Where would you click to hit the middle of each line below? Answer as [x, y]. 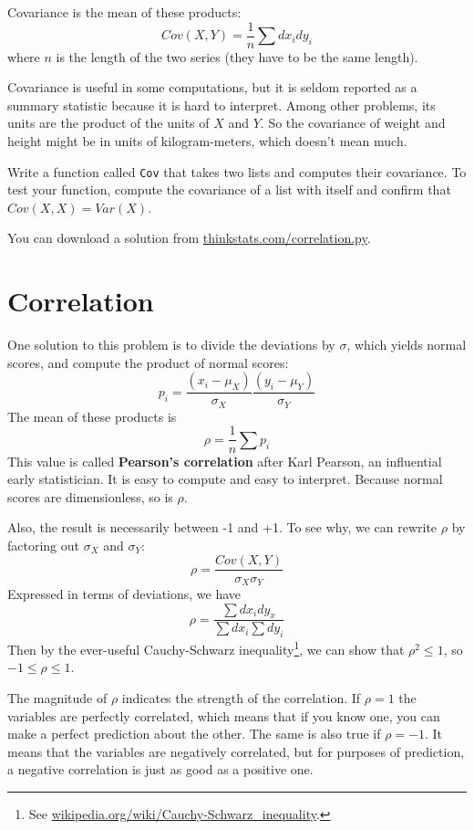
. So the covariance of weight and [353, 123]
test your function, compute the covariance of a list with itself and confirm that [229, 189]
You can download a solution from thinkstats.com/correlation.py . [189, 238]
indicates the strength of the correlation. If [241, 698]
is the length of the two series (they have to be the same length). [237, 56]
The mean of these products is [92, 416]
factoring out [44, 545]
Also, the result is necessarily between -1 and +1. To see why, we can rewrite [222, 527]
